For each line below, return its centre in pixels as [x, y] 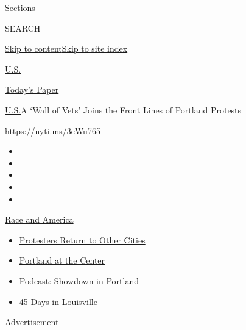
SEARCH [23, 28]
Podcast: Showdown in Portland [79, 280]
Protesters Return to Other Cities [82, 239]
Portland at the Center [62, 260]
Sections [20, 7]
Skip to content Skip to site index [66, 48]
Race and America [39, 219]
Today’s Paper [32, 89]
